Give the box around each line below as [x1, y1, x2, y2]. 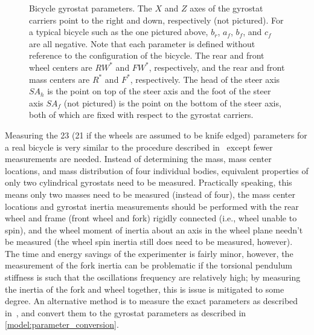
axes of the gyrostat [190, 2, 263, 14]
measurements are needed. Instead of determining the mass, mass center [5, 152, 272, 165]
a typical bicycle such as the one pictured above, [29, 25, 208, 38]
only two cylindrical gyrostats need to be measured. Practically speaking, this [5, 176, 292, 189]
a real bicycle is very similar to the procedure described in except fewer [5, 140, 273, 153]
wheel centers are [29, 60, 92, 73]
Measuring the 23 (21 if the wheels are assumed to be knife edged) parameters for [5, 128, 307, 141]
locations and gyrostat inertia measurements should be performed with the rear [5, 200, 299, 212]
